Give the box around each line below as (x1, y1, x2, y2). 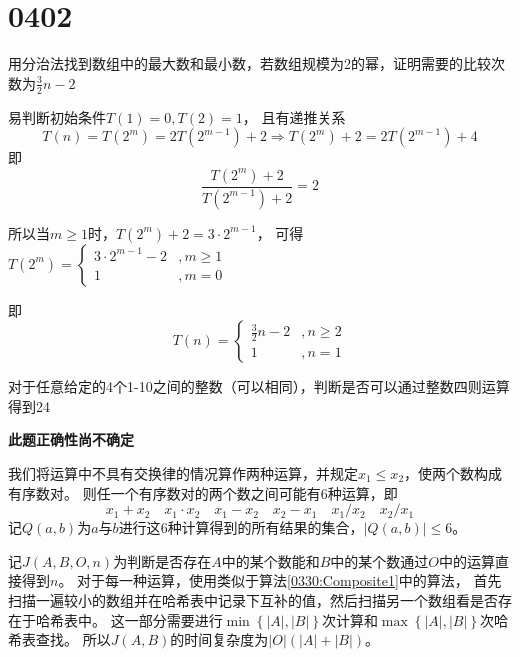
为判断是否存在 (113, 550, 212, 571)
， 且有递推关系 (242, 106, 346, 127)
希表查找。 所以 (8, 629, 111, 650)
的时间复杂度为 (170, 629, 269, 650)
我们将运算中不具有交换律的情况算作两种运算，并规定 (8, 462, 358, 483)
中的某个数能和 (221, 550, 320, 571)
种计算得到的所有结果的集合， (167, 517, 364, 538)
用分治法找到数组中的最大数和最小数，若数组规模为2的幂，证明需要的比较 (8, 53, 491, 74)
